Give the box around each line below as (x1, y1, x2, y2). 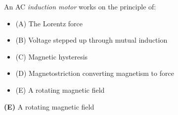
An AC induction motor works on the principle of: (4, 1, 156, 11)
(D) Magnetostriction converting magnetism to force (15, 68, 174, 78)
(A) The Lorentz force (15, 18, 83, 28)
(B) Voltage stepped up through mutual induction (15, 35, 168, 45)
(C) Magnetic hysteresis (15, 51, 88, 61)
